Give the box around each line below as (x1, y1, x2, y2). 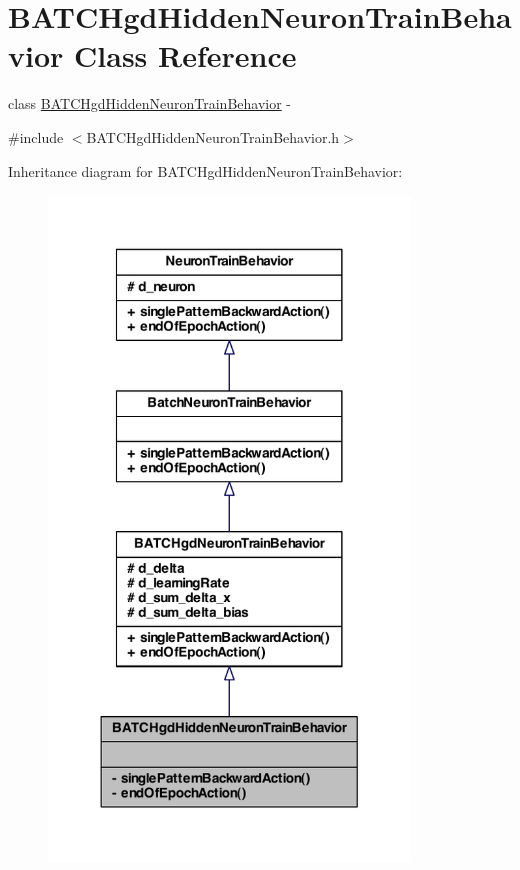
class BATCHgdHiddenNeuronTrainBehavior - (8, 93, 292, 114)
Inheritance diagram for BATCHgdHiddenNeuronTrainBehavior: (8, 160, 403, 181)
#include (8, 126, 64, 147)
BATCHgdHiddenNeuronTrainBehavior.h (86, 126, 340, 147)
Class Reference (74, 35, 297, 76)
